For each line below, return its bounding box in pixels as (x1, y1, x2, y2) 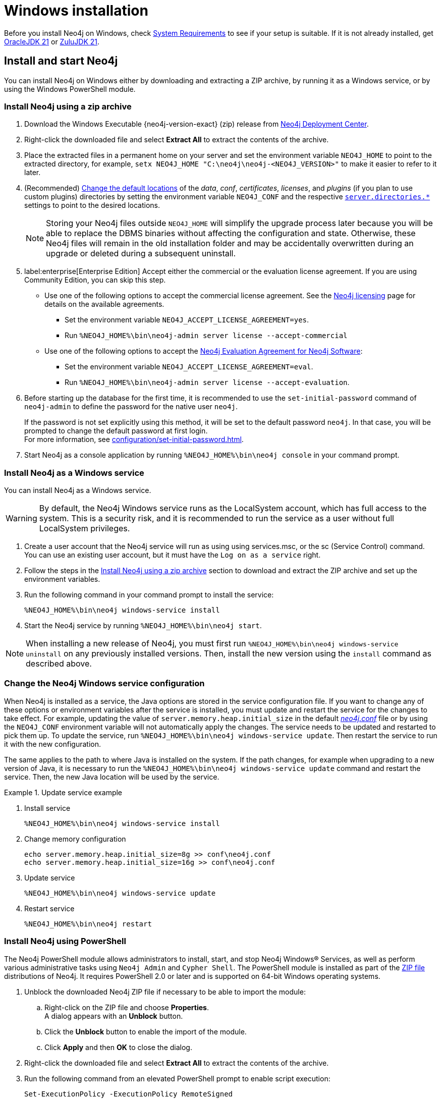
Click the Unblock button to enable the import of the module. (44, 1027, 247, 1036)
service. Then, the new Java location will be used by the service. (4, 772, 219, 781)
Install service (24, 803, 71, 812)
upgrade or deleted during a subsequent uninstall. (46, 248, 236, 259)
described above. (26, 658, 92, 669)
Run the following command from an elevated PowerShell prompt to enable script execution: (24, 1074, 330, 1083)
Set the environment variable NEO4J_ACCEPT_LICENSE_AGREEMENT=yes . (65, 315, 309, 324)
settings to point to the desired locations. (24, 201, 160, 210)
